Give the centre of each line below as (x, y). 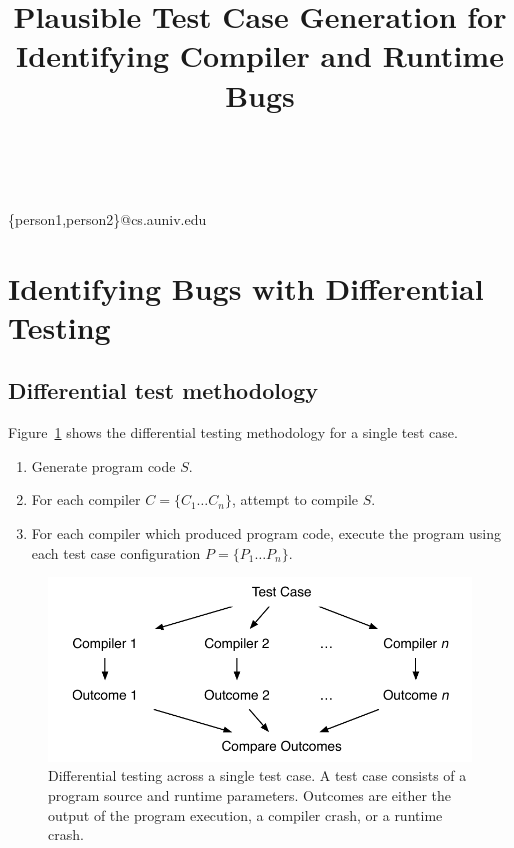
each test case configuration (116, 552)
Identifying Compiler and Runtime (260, 55)
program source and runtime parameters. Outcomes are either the (250, 795)
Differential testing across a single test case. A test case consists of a (257, 775)
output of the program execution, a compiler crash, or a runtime (245, 814)
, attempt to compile (295, 499)
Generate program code (103, 465)
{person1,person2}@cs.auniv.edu (107, 218)
